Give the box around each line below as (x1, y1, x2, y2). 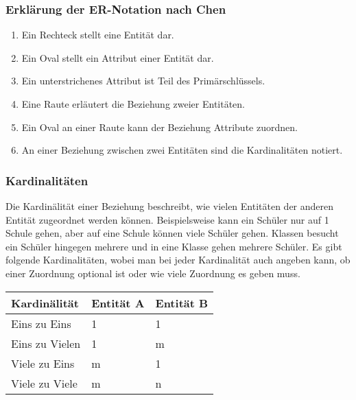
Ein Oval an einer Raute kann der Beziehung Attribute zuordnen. (21, 119, 298, 134)
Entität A (91, 294, 145, 311)
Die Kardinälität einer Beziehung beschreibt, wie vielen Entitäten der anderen (5, 199, 334, 213)
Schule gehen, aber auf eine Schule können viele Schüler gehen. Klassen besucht (5, 226, 339, 240)
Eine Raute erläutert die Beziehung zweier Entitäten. (21, 97, 246, 110)
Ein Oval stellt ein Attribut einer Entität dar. (21, 50, 214, 64)
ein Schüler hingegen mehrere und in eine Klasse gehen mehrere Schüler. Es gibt (5, 239, 342, 253)
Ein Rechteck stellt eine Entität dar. (21, 27, 174, 42)
